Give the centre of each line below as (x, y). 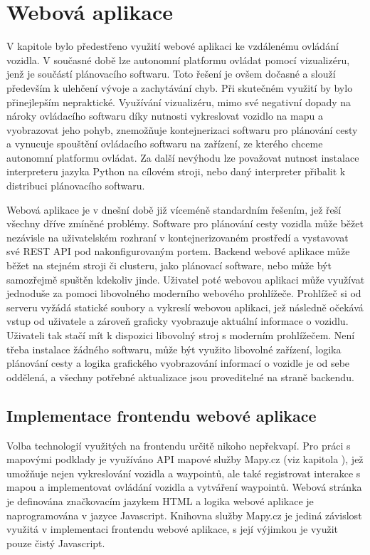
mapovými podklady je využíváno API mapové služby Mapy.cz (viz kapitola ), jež (185, 459)
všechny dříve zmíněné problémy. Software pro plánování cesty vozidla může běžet (185, 223)
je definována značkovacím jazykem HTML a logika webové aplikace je (160, 500)
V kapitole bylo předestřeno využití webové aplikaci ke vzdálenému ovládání (173, 46)
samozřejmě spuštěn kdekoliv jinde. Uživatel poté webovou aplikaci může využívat (186, 279)
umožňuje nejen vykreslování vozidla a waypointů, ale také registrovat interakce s (184, 473)
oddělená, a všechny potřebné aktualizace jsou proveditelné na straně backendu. (180, 377)
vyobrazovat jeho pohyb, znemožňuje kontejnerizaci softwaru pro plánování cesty (182, 129)
